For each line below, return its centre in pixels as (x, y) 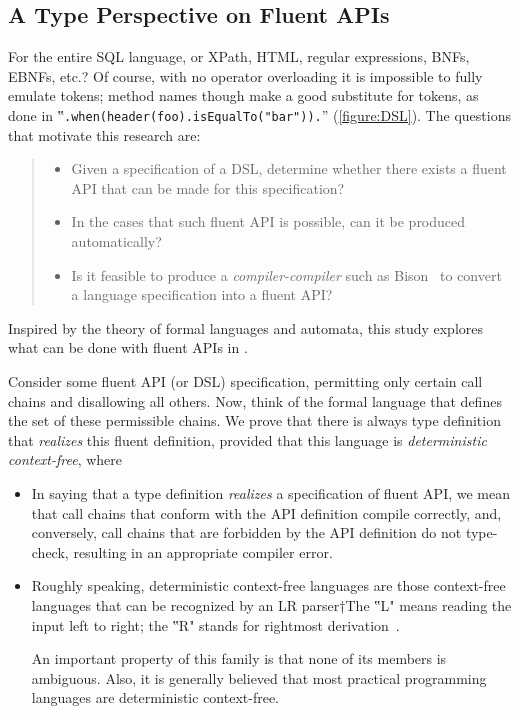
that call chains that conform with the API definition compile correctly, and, (266, 512)
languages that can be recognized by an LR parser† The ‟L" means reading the (271, 604)
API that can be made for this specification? (208, 187)
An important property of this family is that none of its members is (239, 658)
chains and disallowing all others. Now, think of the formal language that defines (255, 400)
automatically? (116, 241)
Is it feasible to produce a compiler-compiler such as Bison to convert (286, 274)
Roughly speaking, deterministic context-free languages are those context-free (268, 585)
